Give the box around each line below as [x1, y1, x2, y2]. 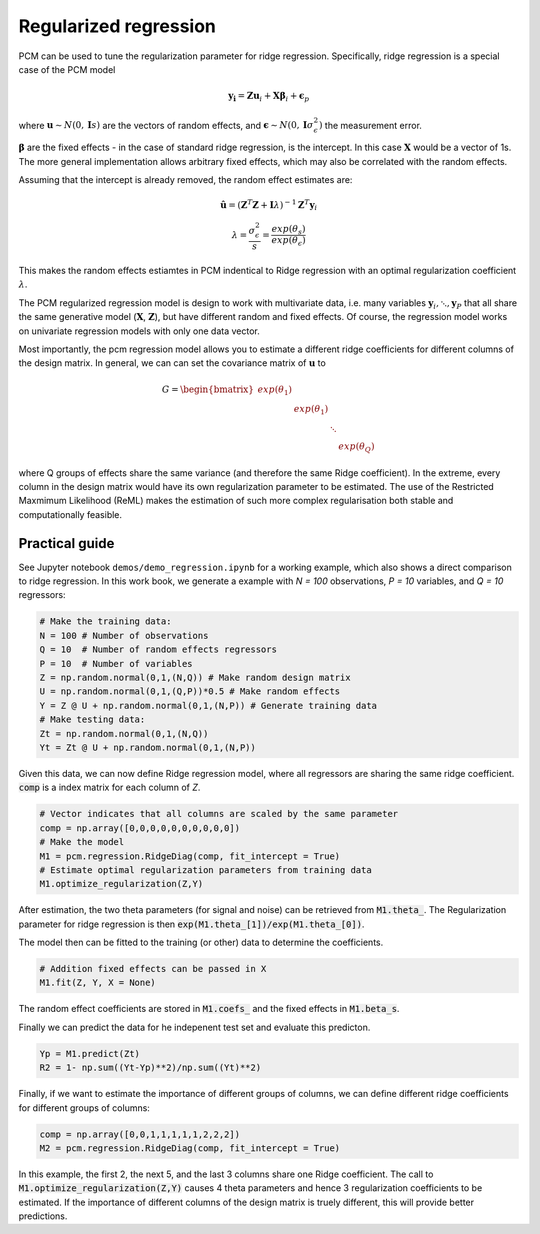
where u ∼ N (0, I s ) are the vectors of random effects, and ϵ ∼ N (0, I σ [18, 119, 314, 131]
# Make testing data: [39, 714, 146, 725]
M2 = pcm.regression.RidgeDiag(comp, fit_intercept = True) [39, 1142, 341, 1154]
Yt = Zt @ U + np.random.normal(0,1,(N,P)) [39, 741, 257, 753]
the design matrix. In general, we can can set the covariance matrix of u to [18, 357, 327, 369]
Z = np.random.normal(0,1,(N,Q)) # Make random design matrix [39, 672, 351, 684]
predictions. [18, 1210, 68, 1222]
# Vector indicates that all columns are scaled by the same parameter [39, 808, 399, 820]
